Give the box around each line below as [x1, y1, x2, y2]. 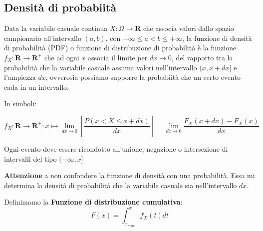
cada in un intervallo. [4, 81, 69, 92]
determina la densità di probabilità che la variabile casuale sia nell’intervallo [4, 180, 237, 190]
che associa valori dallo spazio [143, 23, 234, 33]
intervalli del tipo [4, 153, 57, 164]
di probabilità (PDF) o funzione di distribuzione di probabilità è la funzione [4, 42, 237, 53]
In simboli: [4, 98, 37, 109]
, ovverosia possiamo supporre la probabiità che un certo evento [45, 72, 241, 82]
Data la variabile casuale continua [4, 23, 108, 33]
